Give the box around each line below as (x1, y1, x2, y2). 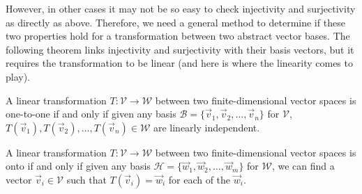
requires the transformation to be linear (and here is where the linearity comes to (6, 56, 353, 70)
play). (6, 69, 31, 83)
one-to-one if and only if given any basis (6, 106, 176, 121)
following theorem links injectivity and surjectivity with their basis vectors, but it (6, 42, 354, 56)
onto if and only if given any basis (6, 159, 151, 173)
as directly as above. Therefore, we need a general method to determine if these (6, 15, 345, 29)
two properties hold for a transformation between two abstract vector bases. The (6, 29, 350, 43)
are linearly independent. (153, 120, 260, 134)
